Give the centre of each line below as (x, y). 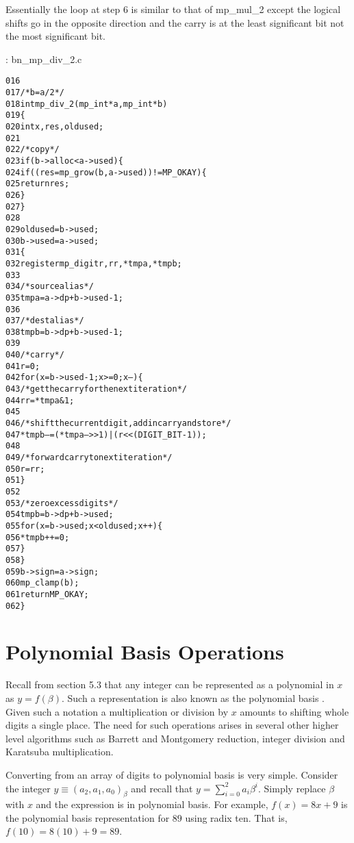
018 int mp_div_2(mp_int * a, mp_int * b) (87, 104)
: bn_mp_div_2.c (44, 59)
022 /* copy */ (33, 150)
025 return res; (38, 184)
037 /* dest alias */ (45, 321)
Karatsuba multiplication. (60, 752)
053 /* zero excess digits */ (62, 503)
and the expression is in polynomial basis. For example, (152, 804)
